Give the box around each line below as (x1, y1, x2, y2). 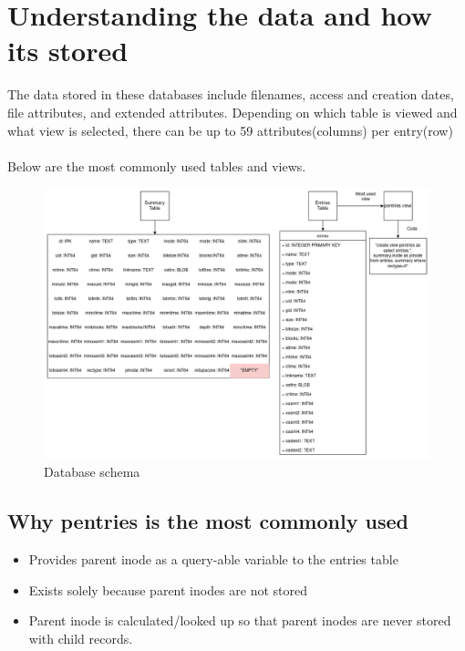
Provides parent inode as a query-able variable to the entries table (28, 549, 398, 568)
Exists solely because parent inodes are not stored (28, 580, 308, 599)
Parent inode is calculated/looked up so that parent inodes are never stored (28, 611, 451, 630)
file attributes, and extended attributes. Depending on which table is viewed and (7, 102, 458, 121)
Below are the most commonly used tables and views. (7, 156, 306, 175)
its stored (7, 32, 129, 69)
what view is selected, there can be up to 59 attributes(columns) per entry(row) (7, 120, 453, 139)
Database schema (44, 462, 140, 481)
